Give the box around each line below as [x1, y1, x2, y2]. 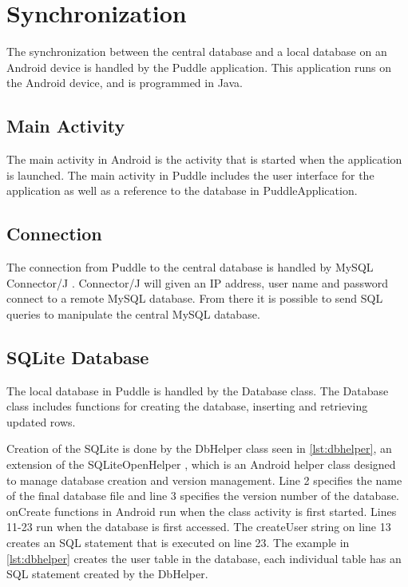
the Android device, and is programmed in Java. [6, 74, 243, 91]
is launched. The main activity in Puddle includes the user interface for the [6, 166, 374, 183]
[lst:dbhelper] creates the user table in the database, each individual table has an [6, 549, 402, 566]
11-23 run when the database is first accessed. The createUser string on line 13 [6, 518, 391, 535]
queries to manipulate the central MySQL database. [6, 305, 260, 322]
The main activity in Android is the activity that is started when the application [6, 151, 402, 168]
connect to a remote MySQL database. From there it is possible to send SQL [6, 290, 383, 307]
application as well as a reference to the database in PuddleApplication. [6, 182, 358, 199]
